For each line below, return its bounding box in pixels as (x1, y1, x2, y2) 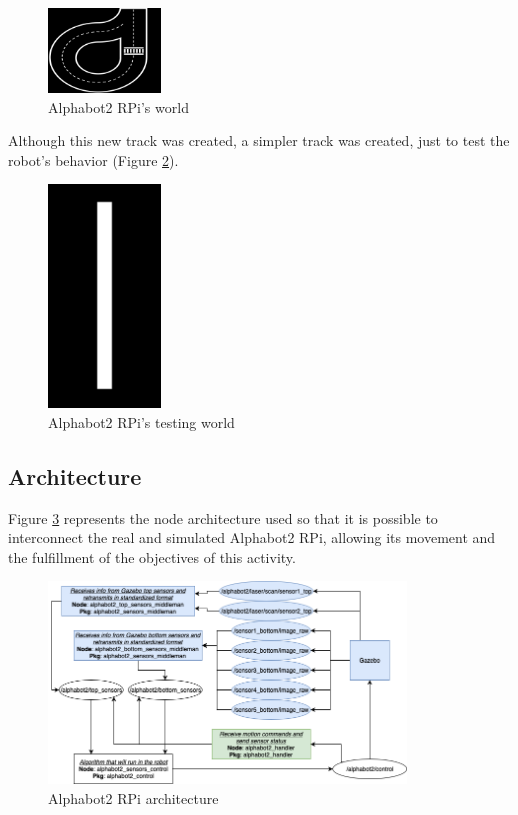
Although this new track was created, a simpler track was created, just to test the (8, 130, 510, 151)
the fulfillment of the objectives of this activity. (8, 546, 296, 567)
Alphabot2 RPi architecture (48, 787, 219, 808)
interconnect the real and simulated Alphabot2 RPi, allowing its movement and (8, 527, 496, 548)
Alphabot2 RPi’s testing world (48, 411, 235, 432)
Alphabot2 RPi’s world (48, 96, 189, 117)
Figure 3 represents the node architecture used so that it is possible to (8, 507, 438, 528)
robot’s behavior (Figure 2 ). (8, 149, 179, 170)
